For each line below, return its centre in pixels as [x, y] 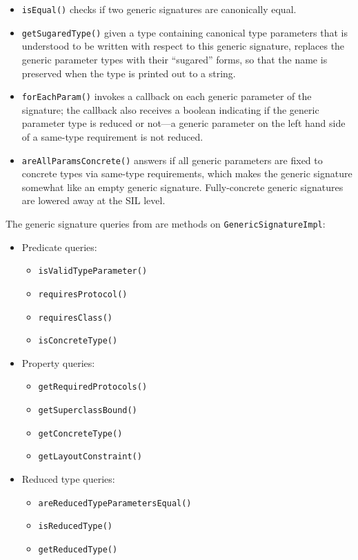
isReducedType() [75, 527]
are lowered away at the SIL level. [93, 200]
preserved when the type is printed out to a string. [129, 73]
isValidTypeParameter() [93, 271]
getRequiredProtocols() [93, 387]
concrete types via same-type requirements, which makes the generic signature [187, 173]
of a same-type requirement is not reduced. [112, 136]
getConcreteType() [80, 433]
